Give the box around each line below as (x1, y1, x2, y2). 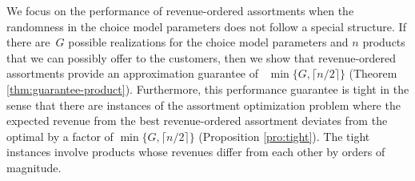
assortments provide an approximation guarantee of (6, 65, 259, 82)
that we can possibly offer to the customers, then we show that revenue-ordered (6, 49, 397, 66)
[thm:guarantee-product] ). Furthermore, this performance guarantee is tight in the (6, 80, 409, 97)
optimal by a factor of (6, 127, 114, 144)
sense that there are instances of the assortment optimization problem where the (6, 96, 401, 113)
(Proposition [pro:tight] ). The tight (198, 127, 370, 144)
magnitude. (6, 159, 62, 175)
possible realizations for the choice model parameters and (68, 34, 349, 50)
